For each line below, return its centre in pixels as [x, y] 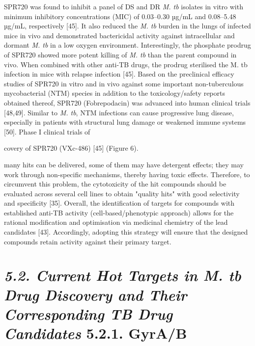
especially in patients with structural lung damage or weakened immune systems [125, 122]
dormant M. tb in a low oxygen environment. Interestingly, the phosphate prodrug [127, 45]
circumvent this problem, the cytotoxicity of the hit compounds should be [115, 184]
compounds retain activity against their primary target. [88, 241]
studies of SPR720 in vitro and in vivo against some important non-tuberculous [124, 83]
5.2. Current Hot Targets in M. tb [123, 275]
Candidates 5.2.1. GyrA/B [96, 333]
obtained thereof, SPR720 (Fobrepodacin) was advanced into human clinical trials [127, 102]
